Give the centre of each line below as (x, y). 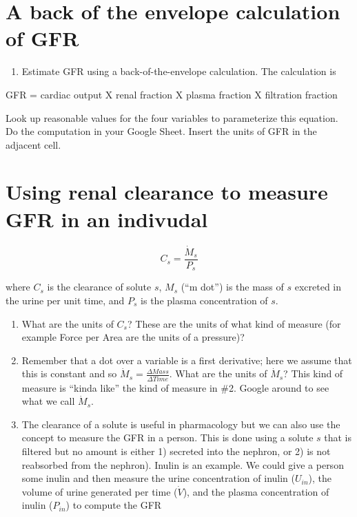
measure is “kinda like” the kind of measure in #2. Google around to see (175, 387)
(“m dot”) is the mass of (232, 287)
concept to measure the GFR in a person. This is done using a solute (167, 437)
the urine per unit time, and (65, 300)
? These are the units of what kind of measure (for (234, 323)
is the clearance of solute (99, 287)
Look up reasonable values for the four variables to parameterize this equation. (172, 117)
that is (338, 437)
